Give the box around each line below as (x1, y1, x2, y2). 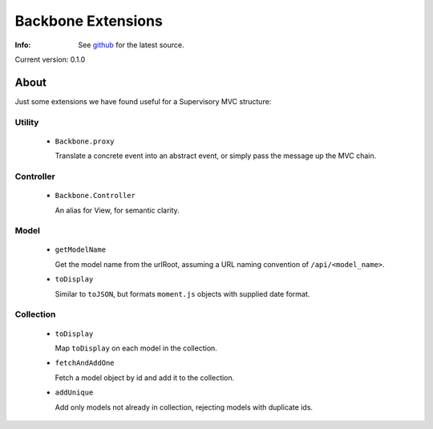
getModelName (55, 245, 107, 254)
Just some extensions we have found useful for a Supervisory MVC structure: (14, 96, 272, 106)
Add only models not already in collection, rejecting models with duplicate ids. (55, 402, 313, 412)
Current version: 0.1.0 (14, 55, 86, 64)
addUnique (55, 388, 94, 397)
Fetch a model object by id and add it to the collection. (55, 373, 235, 382)
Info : (14, 40, 31, 50)
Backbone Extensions (14, 12, 164, 30)
